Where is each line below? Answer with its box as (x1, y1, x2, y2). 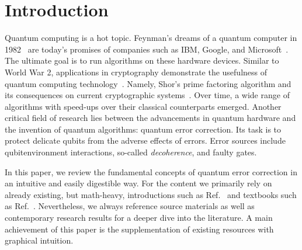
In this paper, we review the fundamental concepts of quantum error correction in (5, 165, 297, 178)
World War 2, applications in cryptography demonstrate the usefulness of (5, 65, 268, 78)
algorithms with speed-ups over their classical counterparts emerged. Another (5, 100, 282, 112)
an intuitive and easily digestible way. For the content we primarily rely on (5, 177, 272, 189)
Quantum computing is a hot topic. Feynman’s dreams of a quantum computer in (5, 32, 297, 44)
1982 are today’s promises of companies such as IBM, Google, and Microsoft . (5, 43, 289, 55)
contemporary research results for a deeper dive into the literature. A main (5, 211, 273, 224)
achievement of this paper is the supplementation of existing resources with (5, 223, 274, 235)
